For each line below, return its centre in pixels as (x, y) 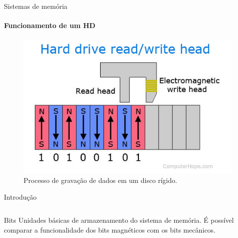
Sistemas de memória (36, 6)
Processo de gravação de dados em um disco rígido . (100, 180)
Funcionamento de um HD (50, 25)
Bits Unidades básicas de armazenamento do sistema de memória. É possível (119, 220)
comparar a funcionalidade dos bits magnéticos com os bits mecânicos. (110, 229)
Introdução (20, 196)
